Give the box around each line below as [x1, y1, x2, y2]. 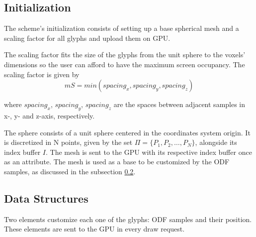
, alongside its [195, 137, 237, 147]
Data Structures [4, 190, 88, 206]
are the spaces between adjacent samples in [113, 99, 246, 110]
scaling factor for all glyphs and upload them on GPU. [4, 32, 171, 43]
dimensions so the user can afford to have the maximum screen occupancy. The [4, 59, 245, 69]
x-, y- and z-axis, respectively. [4, 110, 95, 120]
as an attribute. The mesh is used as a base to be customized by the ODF [4, 156, 230, 167]
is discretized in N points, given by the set [4, 137, 133, 147]
